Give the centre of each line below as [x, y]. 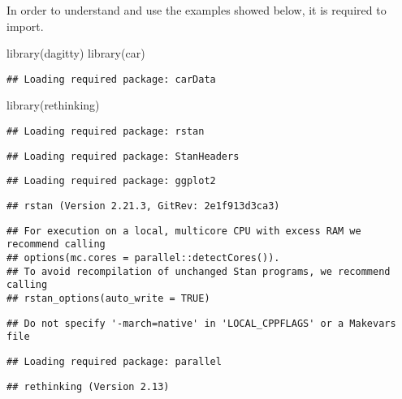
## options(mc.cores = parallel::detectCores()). [143, 257]
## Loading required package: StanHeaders [123, 156]
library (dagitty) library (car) [76, 53]
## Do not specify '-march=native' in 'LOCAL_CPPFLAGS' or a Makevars [201, 323]
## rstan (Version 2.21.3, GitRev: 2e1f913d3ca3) [143, 206]
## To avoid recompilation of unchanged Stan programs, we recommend [199, 271]
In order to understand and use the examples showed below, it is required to [197, 10]
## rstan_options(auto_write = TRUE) [108, 298]
